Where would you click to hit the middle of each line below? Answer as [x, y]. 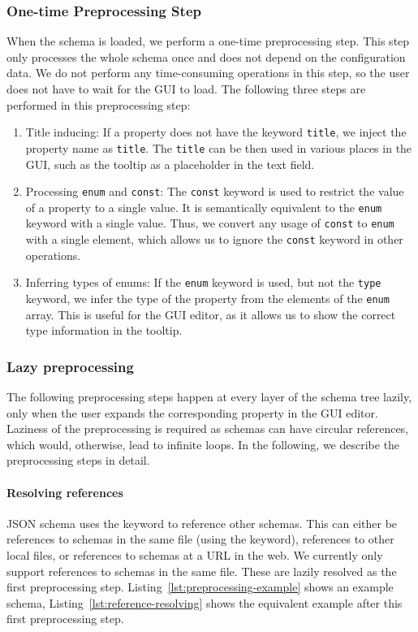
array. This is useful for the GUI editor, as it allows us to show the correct [211, 314]
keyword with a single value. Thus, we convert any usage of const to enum [210, 223]
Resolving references [65, 492]
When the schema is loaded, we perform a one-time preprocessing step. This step [208, 41]
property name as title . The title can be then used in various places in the [219, 147]
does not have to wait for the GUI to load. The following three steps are [186, 89]
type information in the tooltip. [104, 330]
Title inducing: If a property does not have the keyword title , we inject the [216, 132]
